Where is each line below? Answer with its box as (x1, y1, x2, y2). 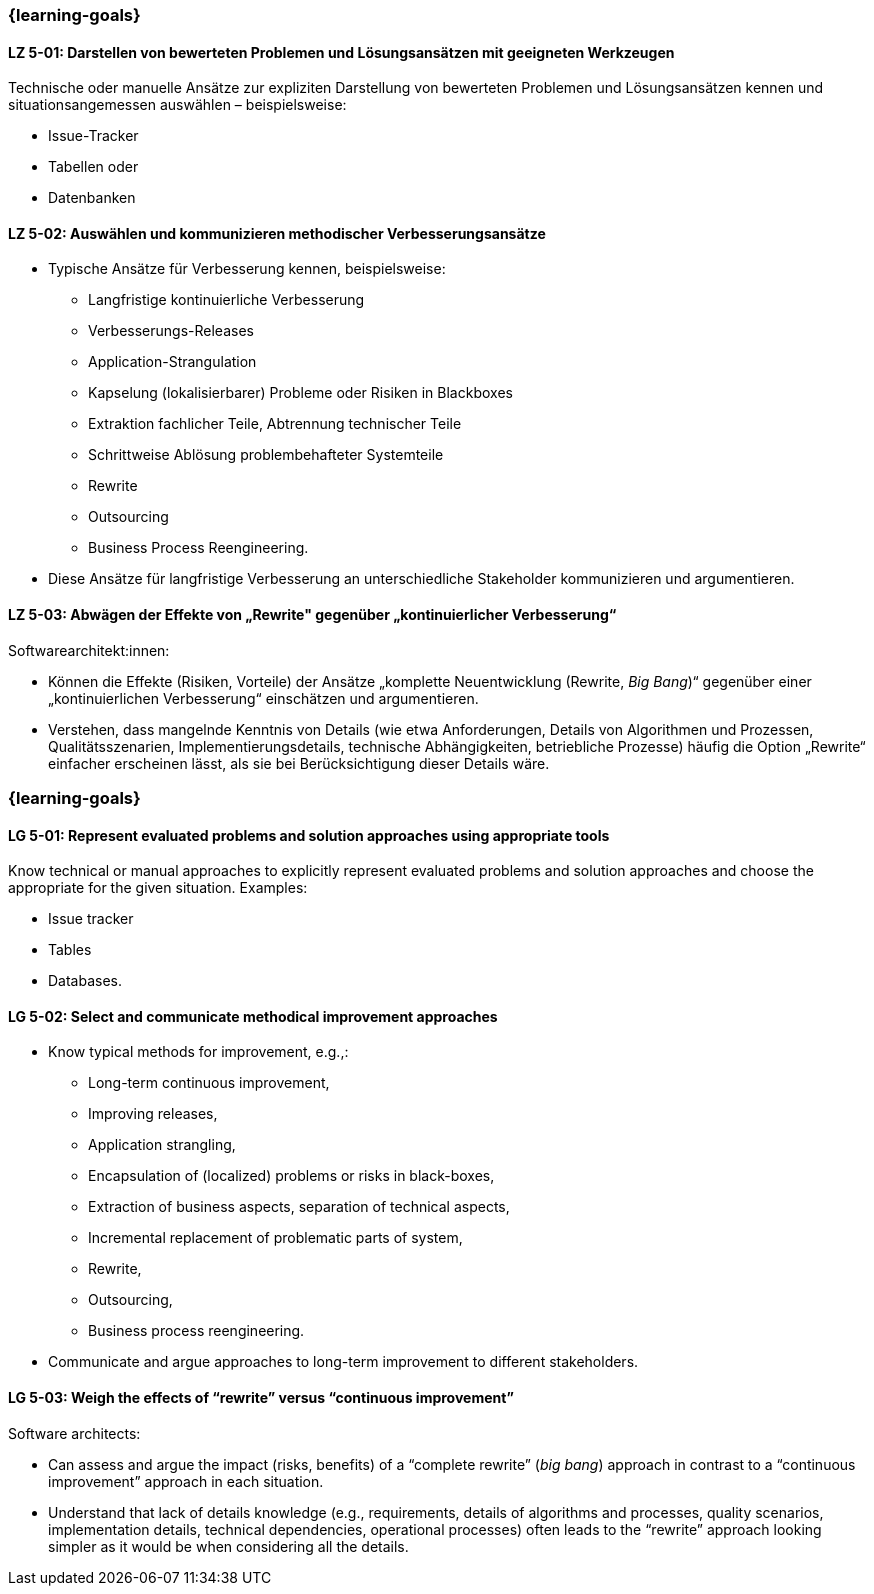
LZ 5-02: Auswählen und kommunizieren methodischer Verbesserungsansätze (8, 224, 546, 242)
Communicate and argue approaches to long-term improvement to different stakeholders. (48, 1353, 639, 1371)
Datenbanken (48, 189, 136, 207)
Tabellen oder (48, 158, 139, 176)
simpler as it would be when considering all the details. (48, 1537, 409, 1555)
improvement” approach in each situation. (48, 1472, 324, 1490)
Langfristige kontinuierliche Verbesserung (88, 291, 365, 309)
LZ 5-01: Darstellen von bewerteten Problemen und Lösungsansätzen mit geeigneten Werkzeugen (8, 43, 675, 61)
